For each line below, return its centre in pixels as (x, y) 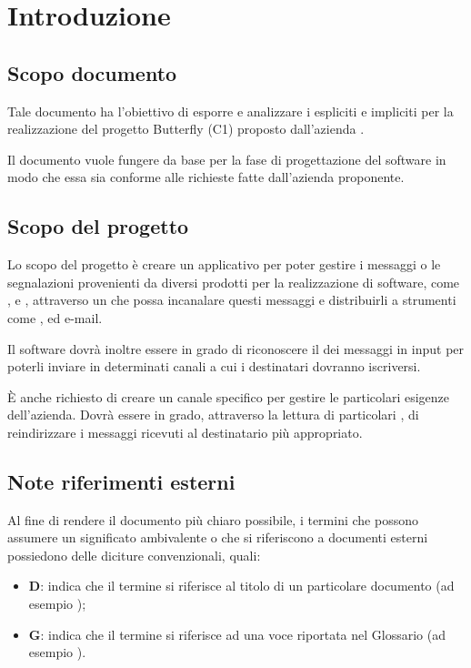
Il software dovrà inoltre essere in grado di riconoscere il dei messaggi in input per (236, 348)
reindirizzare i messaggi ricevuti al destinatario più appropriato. (185, 432)
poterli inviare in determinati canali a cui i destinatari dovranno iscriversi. (214, 366)
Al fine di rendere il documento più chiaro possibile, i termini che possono (213, 519)
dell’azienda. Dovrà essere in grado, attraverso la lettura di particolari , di (213, 415)
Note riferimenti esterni (121, 481)
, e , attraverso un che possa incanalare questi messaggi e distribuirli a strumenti (232, 300)
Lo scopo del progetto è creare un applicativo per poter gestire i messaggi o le (224, 264)
